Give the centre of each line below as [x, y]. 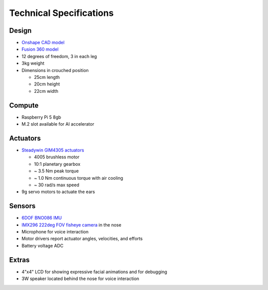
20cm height [47, 84]
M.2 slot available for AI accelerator [58, 124]
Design [20, 31]
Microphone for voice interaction [55, 232]
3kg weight [33, 63]
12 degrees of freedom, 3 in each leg [59, 56]
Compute [24, 105]
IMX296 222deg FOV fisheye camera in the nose [71, 225]
